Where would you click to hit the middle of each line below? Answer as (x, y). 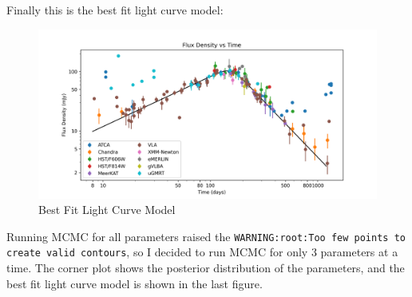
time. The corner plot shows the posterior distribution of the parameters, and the (206, 268)
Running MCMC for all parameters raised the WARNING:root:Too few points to (206, 236)
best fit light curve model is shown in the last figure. (135, 283)
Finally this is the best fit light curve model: (115, 10)
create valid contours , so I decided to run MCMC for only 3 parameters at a (202, 252)
